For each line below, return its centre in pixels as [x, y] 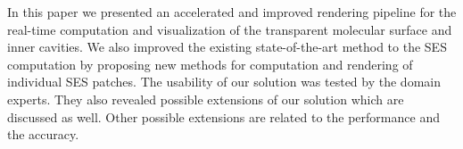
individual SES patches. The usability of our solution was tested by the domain [224, 82]
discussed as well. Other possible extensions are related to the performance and [223, 116]
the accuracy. [43, 134]
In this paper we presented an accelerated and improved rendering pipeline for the [232, 12]
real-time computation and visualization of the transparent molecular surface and [230, 29]
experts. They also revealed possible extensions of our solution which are [206, 99]
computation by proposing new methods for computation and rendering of [210, 64]
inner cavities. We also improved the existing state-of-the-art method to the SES [227, 47]
